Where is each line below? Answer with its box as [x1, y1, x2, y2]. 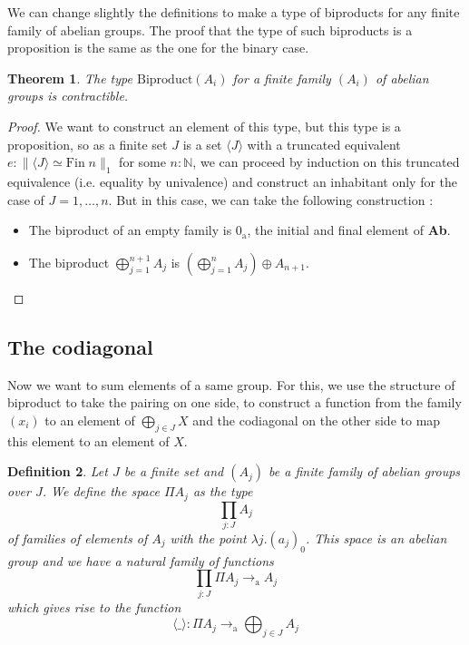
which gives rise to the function [7, 597, 181, 616]
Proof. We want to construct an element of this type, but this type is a [7, 116, 401, 135]
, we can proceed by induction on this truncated [192, 152, 460, 171]
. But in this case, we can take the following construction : [108, 190, 434, 209]
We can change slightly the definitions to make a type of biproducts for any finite [7, 3, 460, 21]
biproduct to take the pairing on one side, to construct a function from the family [7, 393, 462, 412]
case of [7, 190, 44, 209]
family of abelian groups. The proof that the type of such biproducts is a [7, 20, 413, 39]
